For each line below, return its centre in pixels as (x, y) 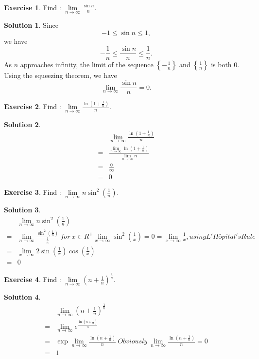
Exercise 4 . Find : (33, 279)
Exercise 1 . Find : (33, 7)
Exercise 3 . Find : (33, 192)
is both (221, 65)
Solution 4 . (22, 297)
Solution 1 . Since (31, 25)
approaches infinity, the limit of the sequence (87, 65)
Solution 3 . (22, 210)
